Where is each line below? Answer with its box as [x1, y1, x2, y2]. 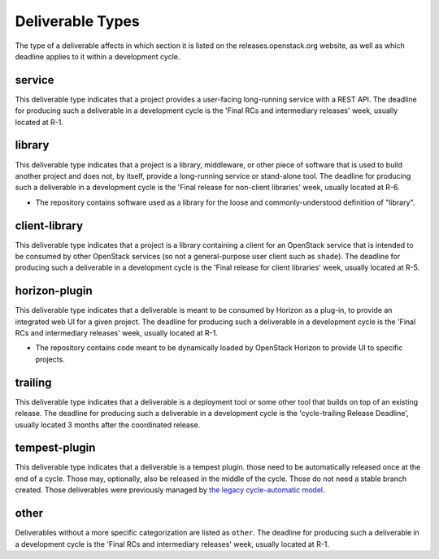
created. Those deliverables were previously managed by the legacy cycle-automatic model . [15, 485, 325, 495]
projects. [35, 354, 65, 364]
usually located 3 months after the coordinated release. [15, 419, 201, 430]
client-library [15, 219, 84, 232]
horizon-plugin [15, 284, 93, 298]
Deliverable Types [15, 12, 140, 30]
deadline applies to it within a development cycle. [15, 51, 180, 61]
